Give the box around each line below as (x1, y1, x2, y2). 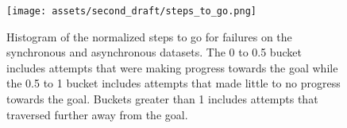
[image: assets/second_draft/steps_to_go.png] (6, 6, 256, 17)
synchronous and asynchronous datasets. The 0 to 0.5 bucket (6, 44, 302, 60)
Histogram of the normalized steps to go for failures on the (6, 28, 292, 45)
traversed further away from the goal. (6, 106, 188, 122)
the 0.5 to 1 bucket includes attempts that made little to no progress (6, 75, 341, 91)
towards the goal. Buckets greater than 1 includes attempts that (6, 91, 318, 107)
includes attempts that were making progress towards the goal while (6, 59, 338, 76)
